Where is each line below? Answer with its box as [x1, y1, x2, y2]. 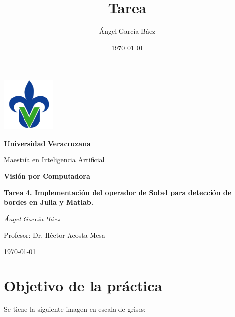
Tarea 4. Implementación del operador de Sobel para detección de [4, 187, 232, 197]
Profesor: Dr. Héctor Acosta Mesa [4, 230, 105, 240]
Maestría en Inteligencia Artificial [4, 154, 105, 165]
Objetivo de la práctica [4, 275, 163, 295]
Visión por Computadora [4, 171, 90, 181]
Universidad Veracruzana [4, 138, 91, 148]
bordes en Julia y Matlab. [4, 197, 94, 207]
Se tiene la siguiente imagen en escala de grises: [4, 303, 146, 314]
